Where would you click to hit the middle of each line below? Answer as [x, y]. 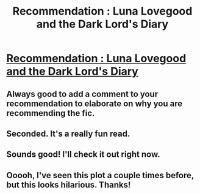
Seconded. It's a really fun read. [68, 133]
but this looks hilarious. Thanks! [69, 185]
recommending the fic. [51, 113]
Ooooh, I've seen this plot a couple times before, [100, 175]
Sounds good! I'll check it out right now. [83, 155]
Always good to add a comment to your [82, 94]
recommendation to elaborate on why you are [95, 103]
